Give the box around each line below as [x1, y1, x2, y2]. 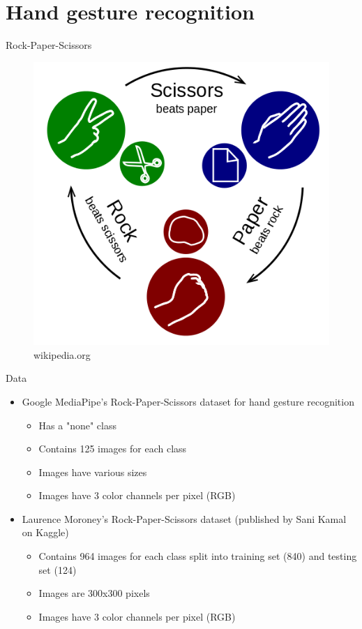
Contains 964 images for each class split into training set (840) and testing [38, 549, 357, 563]
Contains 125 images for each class [38, 441, 187, 456]
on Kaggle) [22, 525, 69, 540]
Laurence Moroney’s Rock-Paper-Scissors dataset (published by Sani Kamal [22, 511, 347, 526]
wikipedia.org [33, 347, 91, 362]
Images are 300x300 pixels [38, 586, 150, 600]
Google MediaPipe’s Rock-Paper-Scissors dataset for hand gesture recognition [22, 394, 354, 408]
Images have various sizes [38, 464, 147, 479]
